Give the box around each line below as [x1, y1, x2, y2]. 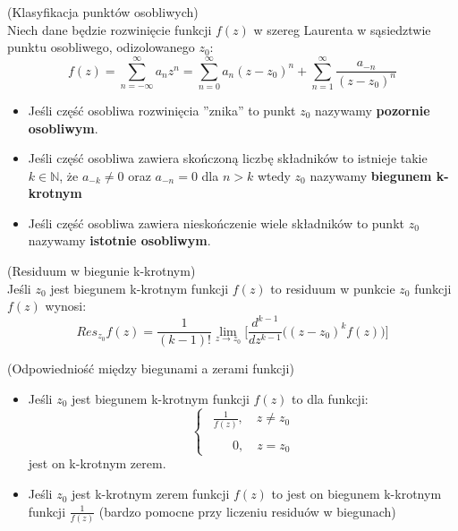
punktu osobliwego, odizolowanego [7, 38, 195, 56]
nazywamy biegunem [310, 166, 432, 184]
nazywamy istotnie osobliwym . [28, 231, 211, 250]
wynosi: [45, 296, 87, 315]
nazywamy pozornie [315, 100, 430, 119]
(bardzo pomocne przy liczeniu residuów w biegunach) [98, 501, 396, 520]
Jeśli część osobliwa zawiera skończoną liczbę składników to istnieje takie [28, 149, 428, 167]
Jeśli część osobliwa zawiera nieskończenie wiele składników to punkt [28, 213, 404, 232]
